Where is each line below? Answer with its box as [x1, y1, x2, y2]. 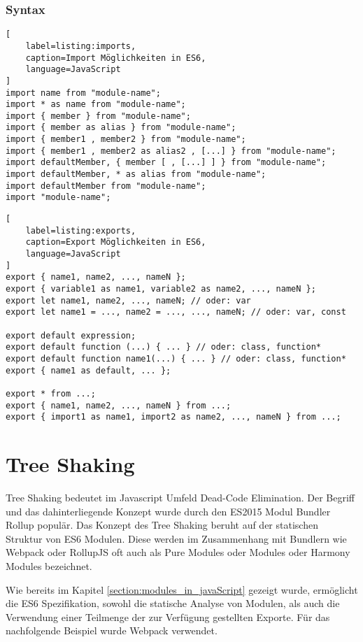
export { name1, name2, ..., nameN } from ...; [6, 400, 232, 411]
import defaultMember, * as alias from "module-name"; [6, 169, 266, 180]
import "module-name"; [6, 192, 111, 203]
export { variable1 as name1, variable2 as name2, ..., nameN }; [6, 284, 316, 294]
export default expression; [6, 330, 136, 341]
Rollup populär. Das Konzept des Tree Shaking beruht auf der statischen [6, 518, 318, 532]
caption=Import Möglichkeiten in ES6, [25, 52, 206, 63]
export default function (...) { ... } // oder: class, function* [6, 342, 322, 352]
